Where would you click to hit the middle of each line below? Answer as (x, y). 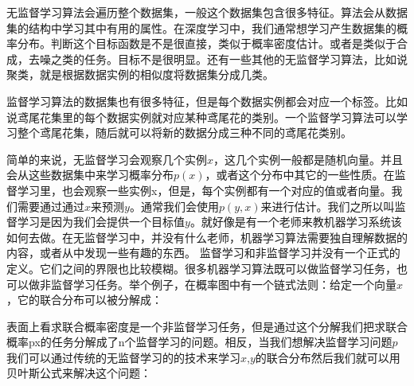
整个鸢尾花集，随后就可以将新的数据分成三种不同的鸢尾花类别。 (184, 133)
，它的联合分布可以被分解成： (84, 300)
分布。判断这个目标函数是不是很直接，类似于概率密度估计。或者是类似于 (207, 43)
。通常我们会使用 (174, 206)
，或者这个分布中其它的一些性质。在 (300, 175)
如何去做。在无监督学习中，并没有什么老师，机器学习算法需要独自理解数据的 (207, 237)
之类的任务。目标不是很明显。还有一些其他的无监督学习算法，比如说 (229, 58)
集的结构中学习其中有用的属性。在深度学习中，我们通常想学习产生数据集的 (201, 27)
